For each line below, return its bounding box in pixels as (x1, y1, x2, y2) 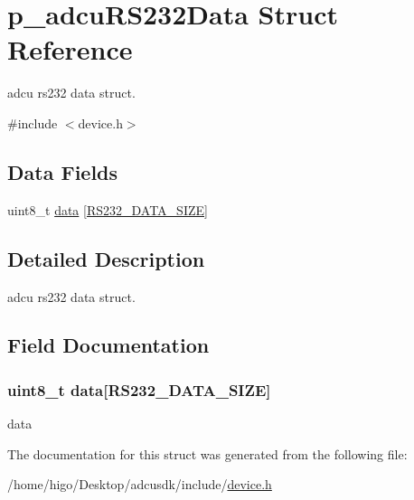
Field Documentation (7, 331, 210, 359)
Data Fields (7, 157, 118, 185)
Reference (7, 31, 133, 68)
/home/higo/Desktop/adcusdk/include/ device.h (7, 475, 272, 494)
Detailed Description (7, 244, 205, 272)
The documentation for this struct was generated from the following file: (7, 444, 408, 463)
